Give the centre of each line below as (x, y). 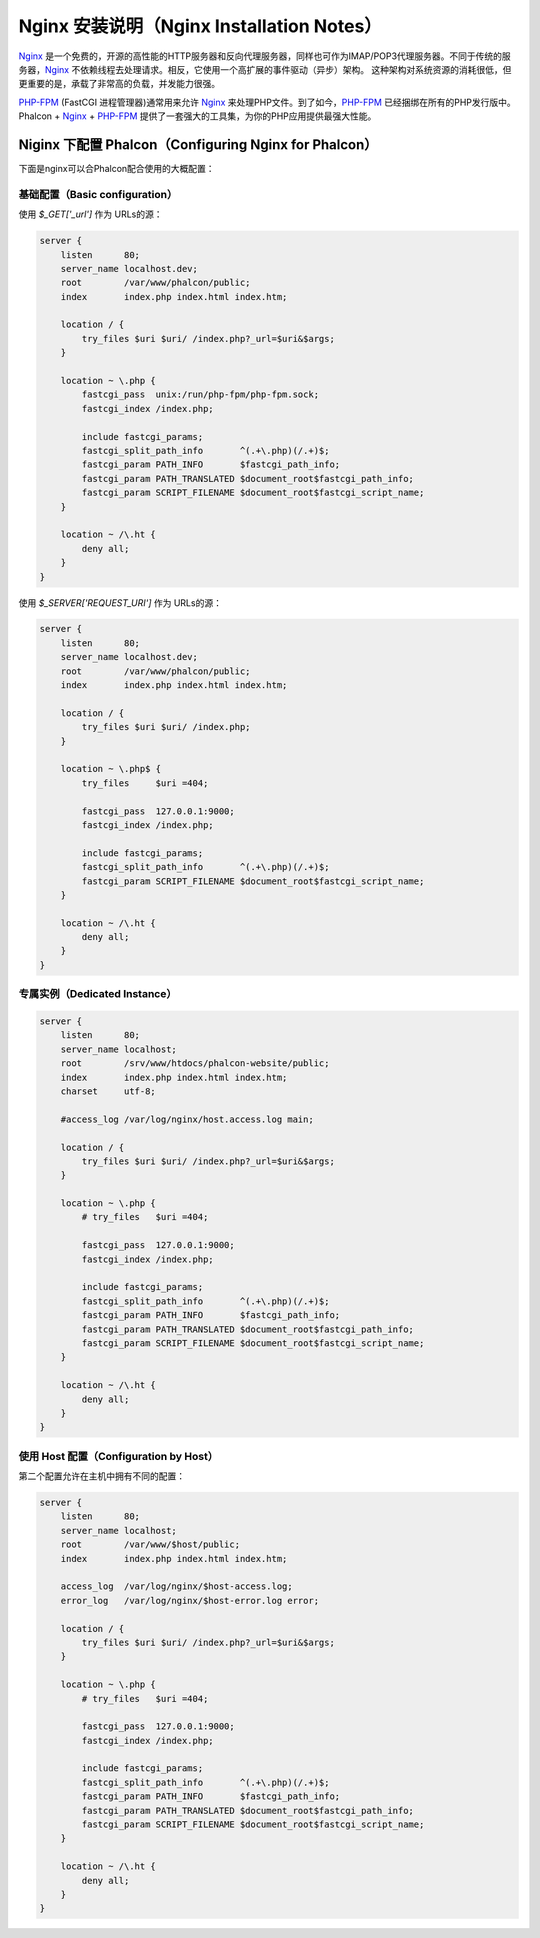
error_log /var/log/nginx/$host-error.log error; (190, 1600)
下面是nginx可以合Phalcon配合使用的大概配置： (116, 169)
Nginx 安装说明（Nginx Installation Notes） (200, 26)
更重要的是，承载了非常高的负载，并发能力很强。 (119, 84)
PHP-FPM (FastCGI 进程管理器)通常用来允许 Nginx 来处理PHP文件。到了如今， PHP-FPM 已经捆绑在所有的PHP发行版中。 (267, 102)
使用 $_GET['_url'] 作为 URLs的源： (90, 214)
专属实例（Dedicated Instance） (97, 994)
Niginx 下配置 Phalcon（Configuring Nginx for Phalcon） (198, 144)
